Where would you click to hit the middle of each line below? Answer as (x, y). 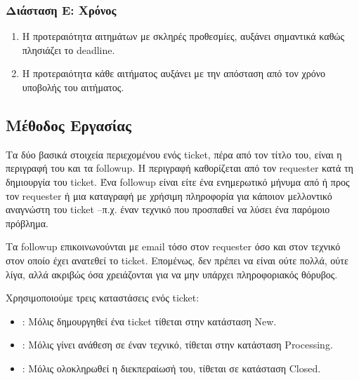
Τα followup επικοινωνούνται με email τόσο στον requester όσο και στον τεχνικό (173, 246)
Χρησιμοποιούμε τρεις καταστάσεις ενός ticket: (103, 298)
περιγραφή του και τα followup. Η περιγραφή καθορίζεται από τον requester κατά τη (179, 168)
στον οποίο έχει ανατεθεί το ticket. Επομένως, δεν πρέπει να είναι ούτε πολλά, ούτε (177, 260)
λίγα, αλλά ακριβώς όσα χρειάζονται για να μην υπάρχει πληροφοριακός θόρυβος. (172, 274)
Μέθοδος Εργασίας (68, 124)
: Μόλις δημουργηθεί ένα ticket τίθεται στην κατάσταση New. (149, 321)
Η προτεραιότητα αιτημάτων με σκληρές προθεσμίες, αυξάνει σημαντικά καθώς (183, 36)
